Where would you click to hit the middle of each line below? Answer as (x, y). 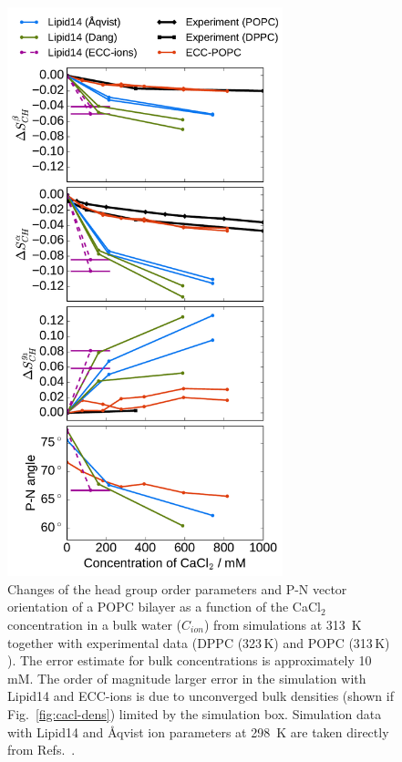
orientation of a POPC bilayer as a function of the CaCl (164, 607)
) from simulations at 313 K (283, 624)
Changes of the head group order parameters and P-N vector (177, 588)
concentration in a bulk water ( (95, 624)
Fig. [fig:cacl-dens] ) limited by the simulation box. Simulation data (195, 713)
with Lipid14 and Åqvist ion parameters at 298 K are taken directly (198, 731)
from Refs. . (41, 750)
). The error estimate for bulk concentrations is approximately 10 (190, 660)
